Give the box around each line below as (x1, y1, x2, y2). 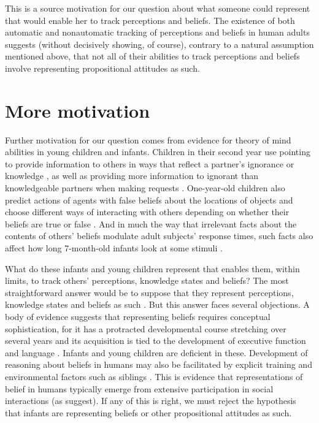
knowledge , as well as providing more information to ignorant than (5, 169, 258, 182)
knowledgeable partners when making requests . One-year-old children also (5, 181, 285, 194)
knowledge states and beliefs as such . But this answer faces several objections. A (5, 298, 310, 311)
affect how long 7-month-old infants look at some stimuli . (5, 242, 223, 254)
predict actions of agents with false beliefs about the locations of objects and (5, 193, 293, 206)
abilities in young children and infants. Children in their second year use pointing (5, 145, 310, 158)
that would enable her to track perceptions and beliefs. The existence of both (5, 13, 295, 26)
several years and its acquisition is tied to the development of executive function (5, 334, 306, 347)
